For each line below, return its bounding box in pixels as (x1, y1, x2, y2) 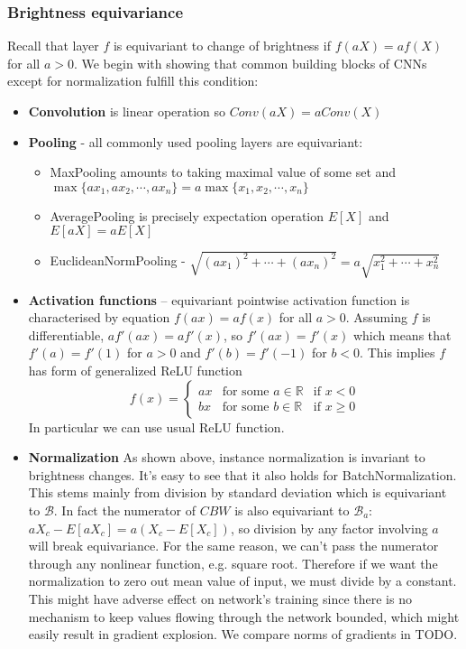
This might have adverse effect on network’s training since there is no (28, 589, 412, 607)
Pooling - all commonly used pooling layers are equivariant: (28, 132, 363, 151)
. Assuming (345, 308, 407, 327)
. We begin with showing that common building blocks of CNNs (73, 53, 427, 72)
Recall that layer (7, 36, 99, 55)
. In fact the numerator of (53, 500, 196, 519)
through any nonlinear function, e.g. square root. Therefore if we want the (28, 553, 438, 572)
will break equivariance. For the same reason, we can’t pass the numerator (28, 536, 439, 555)
